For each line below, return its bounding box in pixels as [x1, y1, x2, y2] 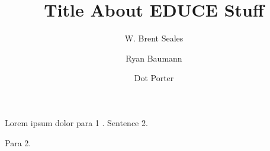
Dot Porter [134, 72, 174, 84]
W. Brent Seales [124, 32, 184, 44]
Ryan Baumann [126, 52, 182, 64]
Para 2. [5, 136, 31, 149]
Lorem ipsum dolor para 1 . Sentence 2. [5, 116, 148, 128]
